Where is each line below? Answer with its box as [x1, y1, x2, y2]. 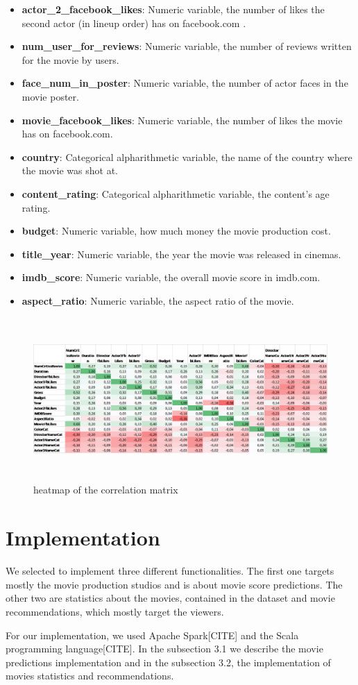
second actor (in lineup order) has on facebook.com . [22, 15, 246, 30]
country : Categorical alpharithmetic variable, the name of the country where [22, 149, 352, 164]
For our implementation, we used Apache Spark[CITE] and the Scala [6, 627, 299, 642]
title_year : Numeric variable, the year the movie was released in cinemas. [22, 246, 341, 261]
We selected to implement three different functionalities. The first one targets [6, 564, 334, 578]
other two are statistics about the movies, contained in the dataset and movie [6, 591, 335, 605]
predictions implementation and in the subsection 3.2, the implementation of [6, 654, 331, 669]
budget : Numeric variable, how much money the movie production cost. [22, 223, 331, 238]
